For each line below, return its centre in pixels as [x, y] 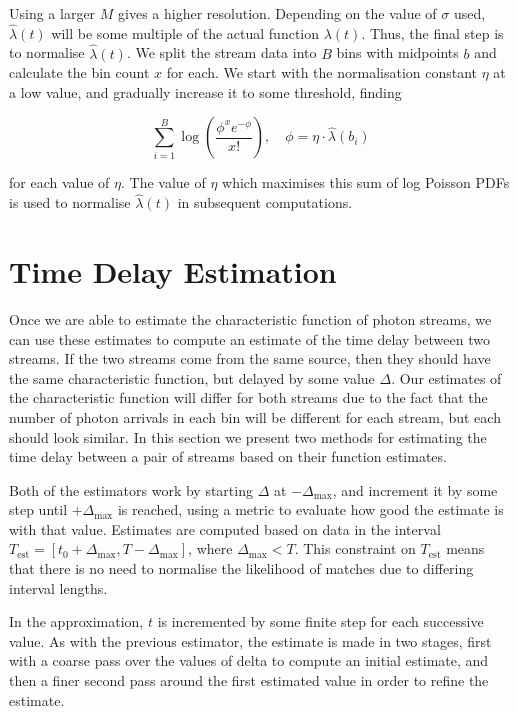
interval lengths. [58, 587]
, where [210, 548]
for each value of [59, 182]
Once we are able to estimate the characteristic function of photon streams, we [250, 318]
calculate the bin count [79, 72]
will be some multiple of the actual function [185, 32]
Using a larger [52, 13]
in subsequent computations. [265, 202]
